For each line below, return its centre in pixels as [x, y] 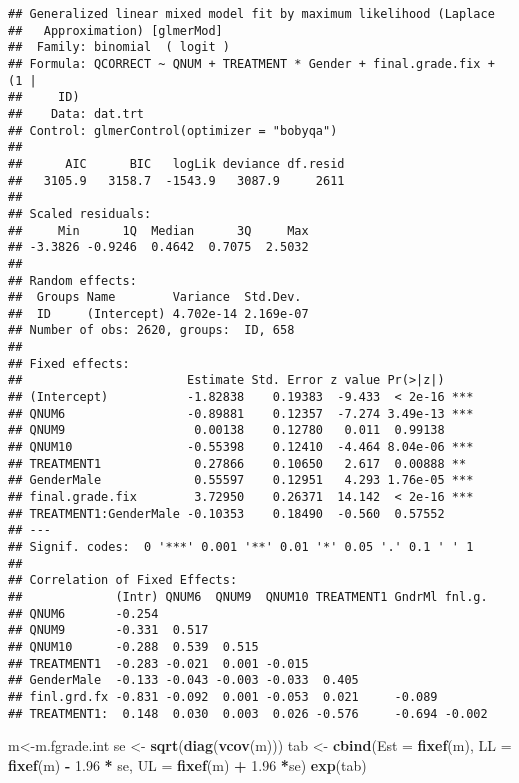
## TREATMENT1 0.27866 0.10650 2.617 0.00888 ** [237, 463]
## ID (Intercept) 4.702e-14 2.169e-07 [158, 313]
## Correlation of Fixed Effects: [123, 580]
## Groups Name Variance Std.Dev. [155, 297]
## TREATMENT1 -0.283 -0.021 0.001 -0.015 [158, 663]
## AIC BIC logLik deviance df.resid [176, 163]
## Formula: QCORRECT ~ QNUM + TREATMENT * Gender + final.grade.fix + [251, 63]
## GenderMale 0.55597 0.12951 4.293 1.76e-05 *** [241, 480]
